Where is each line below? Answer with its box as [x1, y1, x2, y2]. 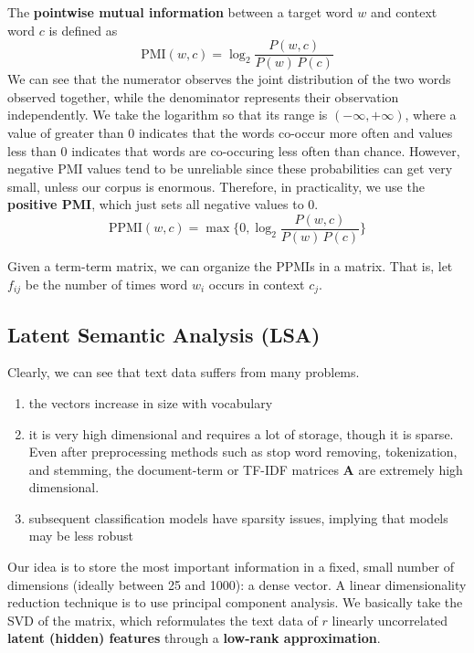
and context [370, 3, 437, 21]
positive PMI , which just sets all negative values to [7, 195, 304, 214]
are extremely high [358, 459, 463, 479]
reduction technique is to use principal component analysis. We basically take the [7, 593, 463, 612]
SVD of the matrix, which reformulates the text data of [7, 610, 318, 629]
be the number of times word [25, 274, 188, 293]
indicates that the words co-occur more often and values [138, 123, 453, 142]
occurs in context [208, 274, 305, 293]
